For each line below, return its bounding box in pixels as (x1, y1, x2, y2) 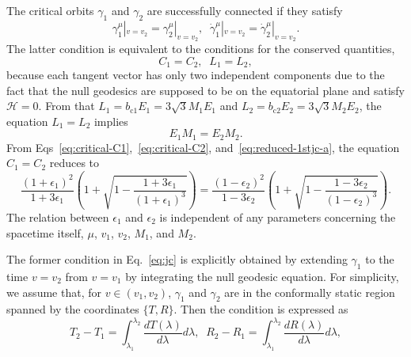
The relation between (6, 208, 109, 225)
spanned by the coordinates (6, 301, 139, 317)
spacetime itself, (6, 224, 84, 241)
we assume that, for (6, 283, 101, 300)
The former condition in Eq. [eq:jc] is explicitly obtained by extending (6, 251, 348, 268)
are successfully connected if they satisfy (147, 2, 343, 18)
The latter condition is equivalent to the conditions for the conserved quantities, (6, 40, 395, 56)
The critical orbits (6, 2, 94, 18)
